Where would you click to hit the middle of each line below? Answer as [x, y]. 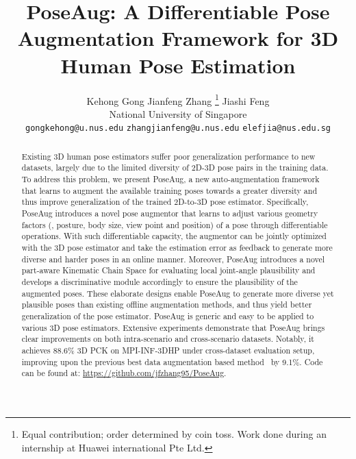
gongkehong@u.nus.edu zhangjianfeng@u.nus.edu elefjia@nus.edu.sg [178, 128]
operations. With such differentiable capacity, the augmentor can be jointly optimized [174, 236]
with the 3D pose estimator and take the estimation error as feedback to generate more [177, 248]
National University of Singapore [178, 113]
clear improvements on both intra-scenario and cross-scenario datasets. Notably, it [168, 339]
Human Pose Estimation [178, 65]
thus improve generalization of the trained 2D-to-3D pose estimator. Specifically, [165, 202]
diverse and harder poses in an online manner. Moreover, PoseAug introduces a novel [173, 259]
